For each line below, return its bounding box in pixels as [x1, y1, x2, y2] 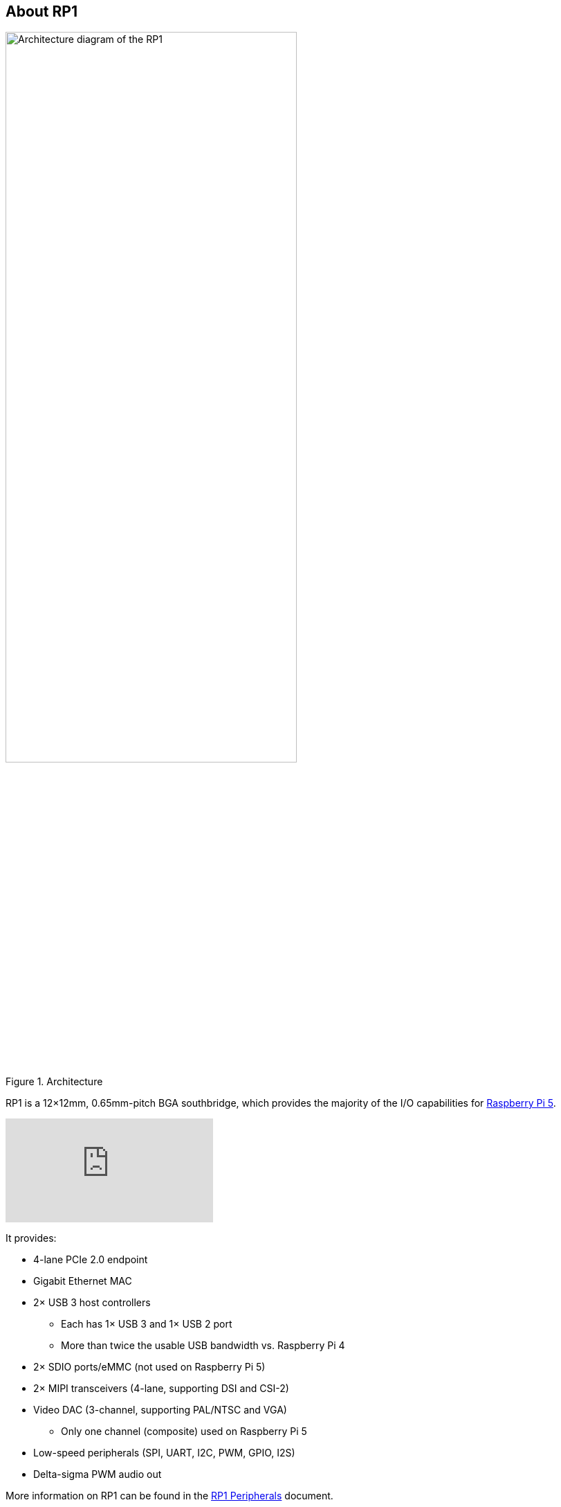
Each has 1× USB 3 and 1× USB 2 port [61, 1317, 232, 1330]
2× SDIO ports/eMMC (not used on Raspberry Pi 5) [33, 1360, 266, 1373]
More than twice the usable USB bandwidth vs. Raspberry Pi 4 [61, 1339, 345, 1351]
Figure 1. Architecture [6, 1075, 103, 1087]
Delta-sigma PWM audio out [33, 1468, 162, 1480]
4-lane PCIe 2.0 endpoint [33, 1253, 148, 1265]
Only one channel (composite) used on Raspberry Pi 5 [61, 1425, 307, 1437]
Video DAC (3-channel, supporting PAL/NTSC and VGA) [33, 1403, 287, 1416]
